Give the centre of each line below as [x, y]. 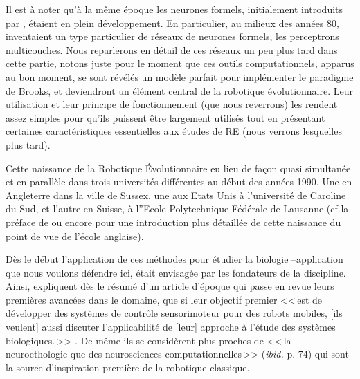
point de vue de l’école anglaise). [75, 235]
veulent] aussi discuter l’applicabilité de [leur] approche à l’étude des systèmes [171, 327]
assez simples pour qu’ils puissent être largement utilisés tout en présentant [165, 117]
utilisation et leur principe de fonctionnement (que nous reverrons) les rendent [172, 104]
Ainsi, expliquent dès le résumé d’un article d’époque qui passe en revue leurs [170, 286]
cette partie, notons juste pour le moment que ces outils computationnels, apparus [180, 63]
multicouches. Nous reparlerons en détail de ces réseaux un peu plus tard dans [172, 49]
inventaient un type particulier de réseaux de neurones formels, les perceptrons [172, 36]
